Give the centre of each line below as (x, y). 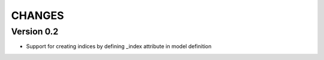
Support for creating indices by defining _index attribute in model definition (119, 46)
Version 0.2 (35, 31)
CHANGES (37, 15)
